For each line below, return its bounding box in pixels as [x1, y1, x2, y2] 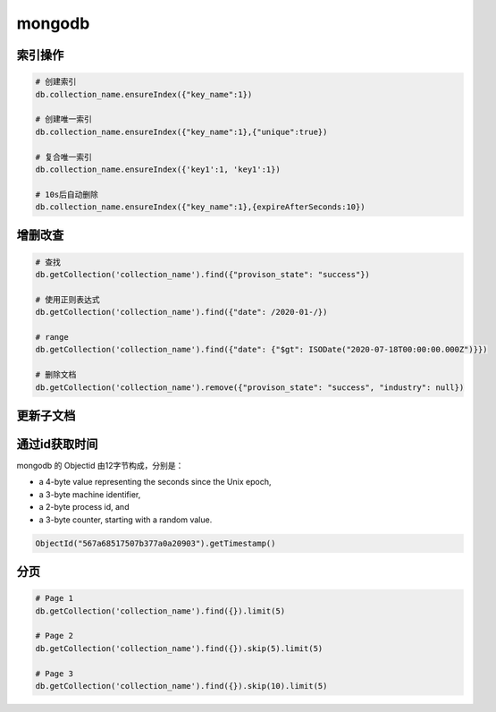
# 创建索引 [35, 77, 77, 87]
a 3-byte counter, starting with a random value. [38, 514, 213, 525]
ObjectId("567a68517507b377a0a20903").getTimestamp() [35, 538, 276, 548]
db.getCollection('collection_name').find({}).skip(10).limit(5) [35, 681, 328, 691]
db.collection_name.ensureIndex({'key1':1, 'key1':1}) [35, 164, 281, 174]
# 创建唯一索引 [35, 114, 93, 124]
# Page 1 [35, 593, 74, 604]
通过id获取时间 [16, 437, 98, 452]
